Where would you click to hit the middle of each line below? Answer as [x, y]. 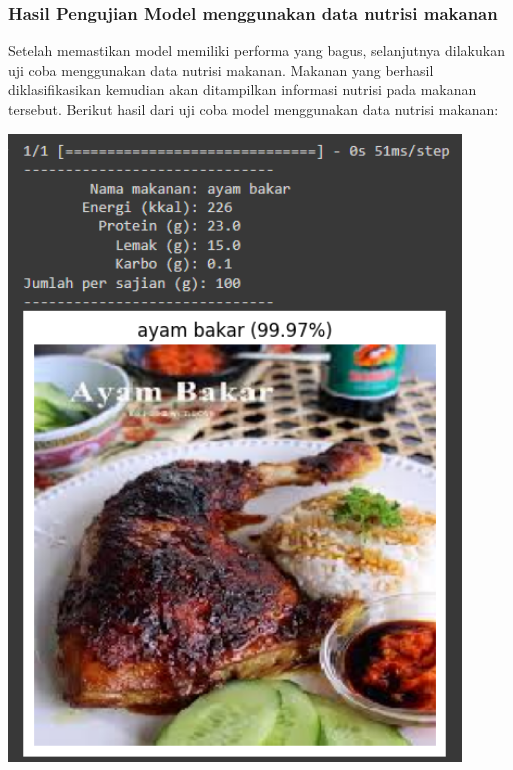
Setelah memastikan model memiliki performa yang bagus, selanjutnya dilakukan [256, 50]
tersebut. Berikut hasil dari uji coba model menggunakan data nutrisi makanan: [253, 109]
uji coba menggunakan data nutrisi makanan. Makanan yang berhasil [221, 69]
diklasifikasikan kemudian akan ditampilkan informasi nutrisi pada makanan [242, 89]
